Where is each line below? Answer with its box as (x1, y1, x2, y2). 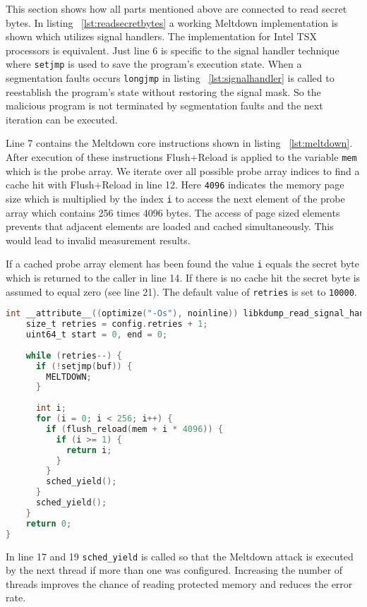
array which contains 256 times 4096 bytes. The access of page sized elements (6, 205, 340, 220)
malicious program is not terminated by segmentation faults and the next (6, 98, 323, 113)
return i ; (66, 445, 112, 455)
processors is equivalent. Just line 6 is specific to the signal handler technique (6, 42, 339, 57)
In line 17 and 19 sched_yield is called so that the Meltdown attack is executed (6, 548, 354, 563)
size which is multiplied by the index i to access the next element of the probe (6, 191, 345, 205)
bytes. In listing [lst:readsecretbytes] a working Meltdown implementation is (6, 15, 339, 30)
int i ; (35, 403, 66, 414)
